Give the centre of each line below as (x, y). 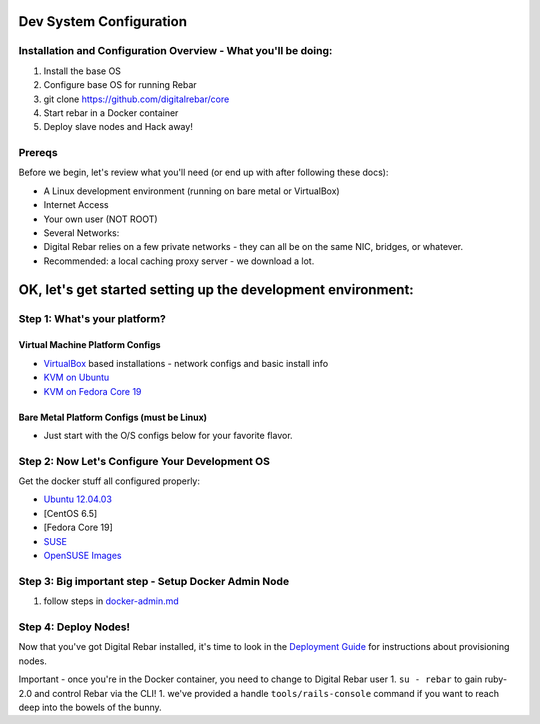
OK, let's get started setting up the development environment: (216, 289)
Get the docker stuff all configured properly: (109, 481)
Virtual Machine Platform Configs (89, 345)
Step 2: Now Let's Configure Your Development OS (144, 461)
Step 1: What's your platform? (92, 318)
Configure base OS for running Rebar (120, 85)
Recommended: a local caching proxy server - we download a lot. (179, 261)
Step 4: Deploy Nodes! (74, 627)
